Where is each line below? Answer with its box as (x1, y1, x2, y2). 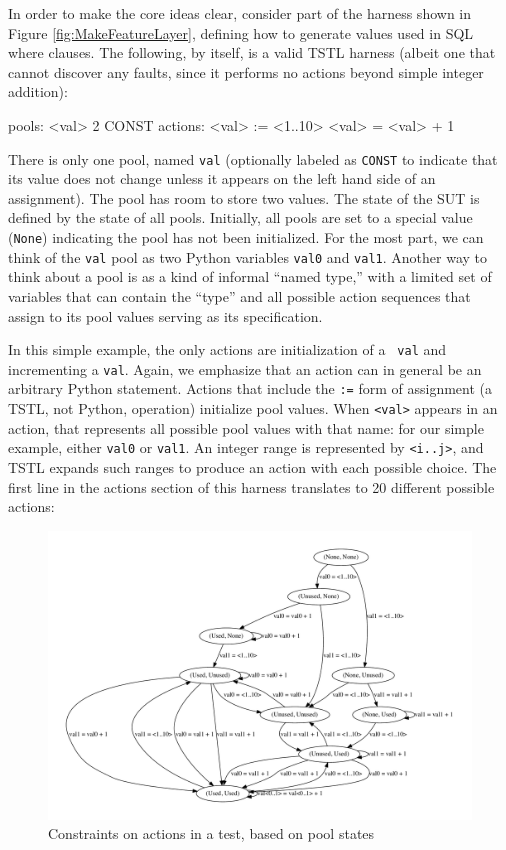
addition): (8, 81, 68, 102)
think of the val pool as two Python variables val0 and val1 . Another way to (8, 246, 488, 267)
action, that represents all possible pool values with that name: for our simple (8, 417, 484, 438)
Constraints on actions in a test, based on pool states (48, 823, 375, 844)
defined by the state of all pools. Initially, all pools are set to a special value (8, 207, 473, 228)
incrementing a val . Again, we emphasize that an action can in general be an (8, 358, 482, 379)
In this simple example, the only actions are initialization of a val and (8, 339, 447, 360)
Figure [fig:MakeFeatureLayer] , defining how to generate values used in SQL (8, 22, 474, 43)
